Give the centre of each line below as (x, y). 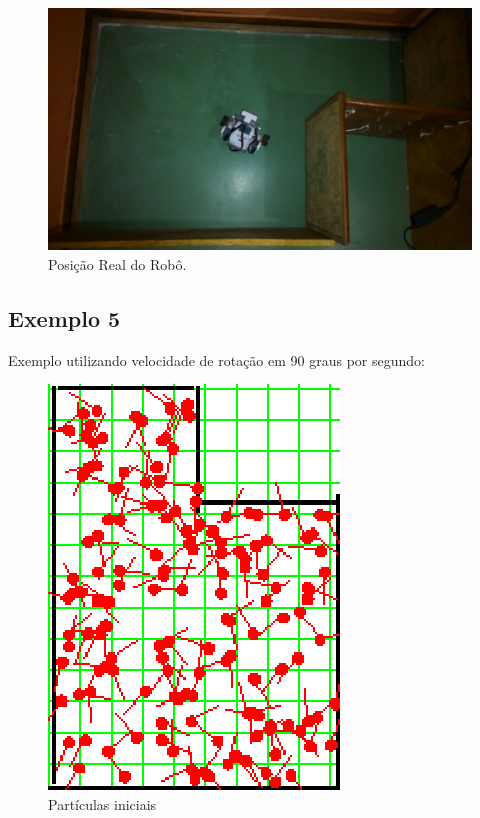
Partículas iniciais (102, 803)
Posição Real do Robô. (117, 263)
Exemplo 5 (64, 317)
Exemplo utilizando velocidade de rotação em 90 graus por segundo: (216, 359)
